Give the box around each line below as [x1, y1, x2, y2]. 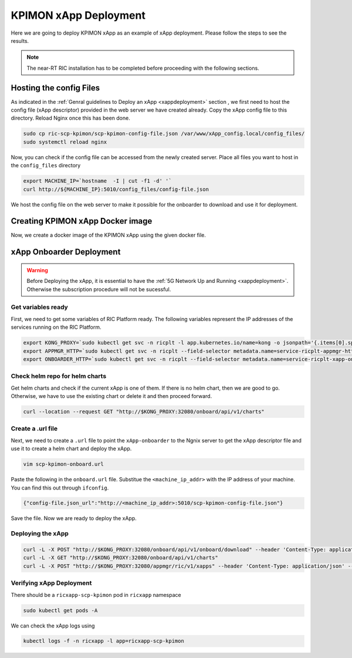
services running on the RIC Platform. [11, 323, 101, 331]
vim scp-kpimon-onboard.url [23, 461, 104, 468]
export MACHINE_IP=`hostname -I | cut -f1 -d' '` [23, 178, 172, 184]
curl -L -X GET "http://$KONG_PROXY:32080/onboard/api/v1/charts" [23, 555, 218, 561]
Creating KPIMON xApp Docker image [11, 216, 153, 226]
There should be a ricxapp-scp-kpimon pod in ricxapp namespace [11, 591, 181, 598]
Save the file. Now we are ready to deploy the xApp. [11, 515, 137, 522]
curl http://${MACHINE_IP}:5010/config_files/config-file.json [23, 185, 209, 193]
